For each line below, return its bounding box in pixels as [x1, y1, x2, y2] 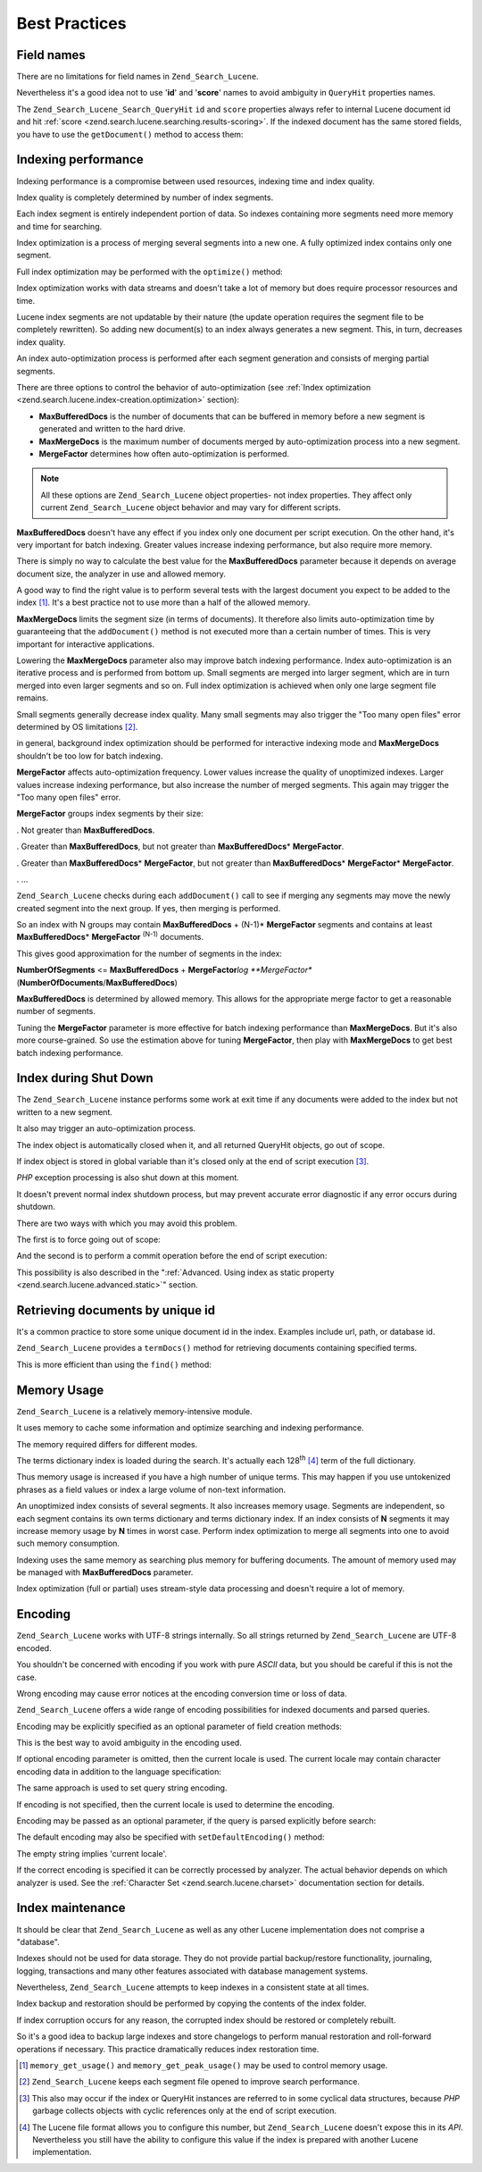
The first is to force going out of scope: [16, 1234, 161, 1245]
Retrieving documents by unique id [16, 1303, 216, 1318]
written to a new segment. [16, 1106, 113, 1117]
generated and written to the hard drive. [38, 423, 187, 434]
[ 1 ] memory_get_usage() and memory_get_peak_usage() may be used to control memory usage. [19, 2060, 388, 2071]
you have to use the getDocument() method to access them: [16, 129, 244, 139]
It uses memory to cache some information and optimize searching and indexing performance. [16, 1422, 365, 1433]
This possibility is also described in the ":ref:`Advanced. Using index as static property [16, 1267, 335, 1278]
